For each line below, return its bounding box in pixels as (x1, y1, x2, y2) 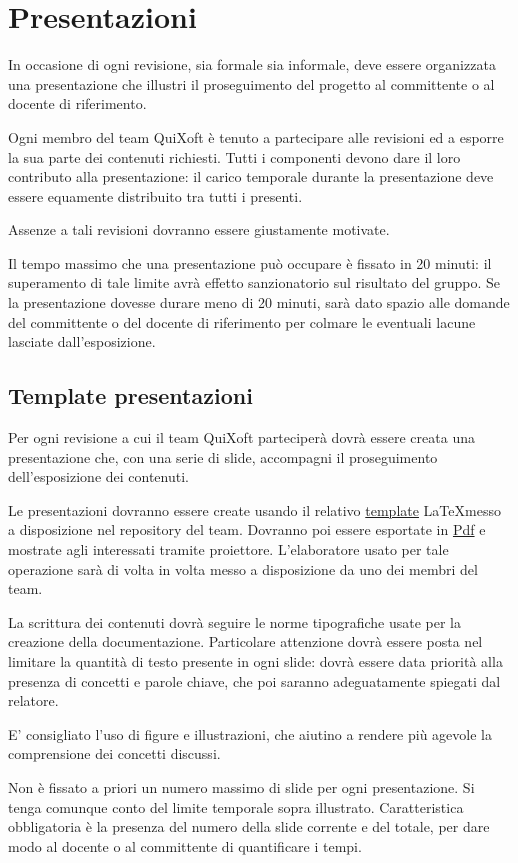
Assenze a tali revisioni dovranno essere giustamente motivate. (8, 219, 390, 240)
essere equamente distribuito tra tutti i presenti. (8, 185, 303, 206)
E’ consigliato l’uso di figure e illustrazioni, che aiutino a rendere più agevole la (8, 723, 492, 744)
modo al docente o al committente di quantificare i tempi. (8, 835, 362, 856)
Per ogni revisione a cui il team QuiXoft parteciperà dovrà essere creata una (8, 427, 475, 448)
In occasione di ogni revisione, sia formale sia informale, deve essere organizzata (8, 54, 496, 75)
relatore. (8, 690, 59, 711)
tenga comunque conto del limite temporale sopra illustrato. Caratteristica (8, 796, 464, 817)
